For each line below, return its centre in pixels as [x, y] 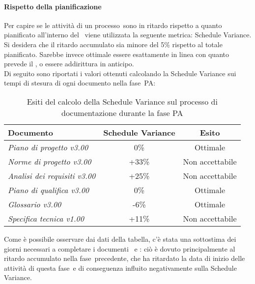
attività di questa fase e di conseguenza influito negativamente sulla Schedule [120, 268]
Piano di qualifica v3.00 [49, 190]
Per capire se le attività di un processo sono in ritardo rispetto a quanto [113, 25]
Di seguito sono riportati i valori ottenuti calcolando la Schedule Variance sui [120, 73]
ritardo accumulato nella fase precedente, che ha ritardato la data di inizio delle [125, 258]
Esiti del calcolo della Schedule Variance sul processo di [122, 101]
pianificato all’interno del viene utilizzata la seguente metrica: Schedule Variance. [128, 35]
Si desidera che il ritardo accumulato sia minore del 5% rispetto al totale [113, 44]
